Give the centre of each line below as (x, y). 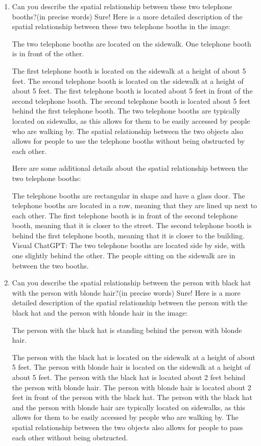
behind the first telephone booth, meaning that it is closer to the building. (128, 235)
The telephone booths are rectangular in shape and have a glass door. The (128, 195)
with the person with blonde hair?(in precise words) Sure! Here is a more (126, 292)
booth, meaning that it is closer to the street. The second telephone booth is (132, 225)
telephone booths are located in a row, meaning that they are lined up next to (135, 205)
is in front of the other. (48, 53)
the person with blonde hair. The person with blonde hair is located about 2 (132, 387)
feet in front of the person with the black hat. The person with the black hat (132, 397)
